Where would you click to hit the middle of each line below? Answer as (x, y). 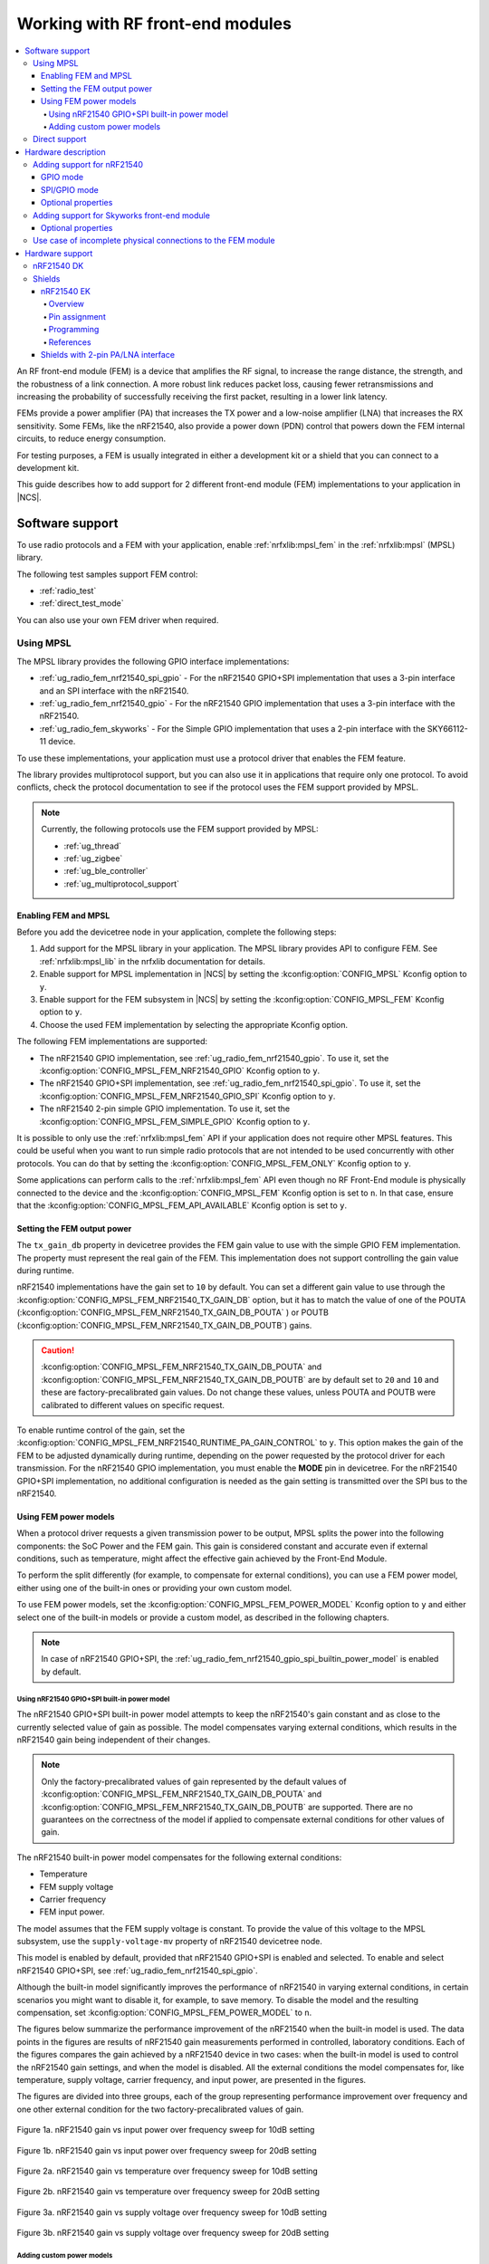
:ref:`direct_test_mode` (81, 603)
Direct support (60, 139)
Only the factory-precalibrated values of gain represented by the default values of (194, 1781)
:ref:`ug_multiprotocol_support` (122, 884)
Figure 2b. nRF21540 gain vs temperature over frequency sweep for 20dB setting (168, 2192)
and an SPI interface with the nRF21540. (114, 691)
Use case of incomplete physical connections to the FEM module (154, 241)
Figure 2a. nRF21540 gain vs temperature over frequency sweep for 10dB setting (168, 2171)
